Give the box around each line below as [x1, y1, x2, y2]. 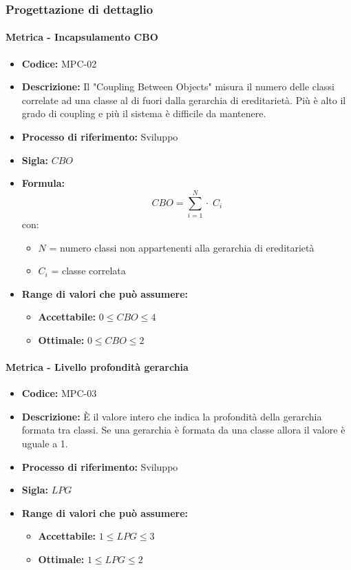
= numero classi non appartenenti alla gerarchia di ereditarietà [49, 240, 315, 254]
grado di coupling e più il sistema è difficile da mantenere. [21, 106, 266, 121]
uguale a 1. [21, 436, 68, 451]
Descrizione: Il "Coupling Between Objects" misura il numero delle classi [21, 79, 334, 94]
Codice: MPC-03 [21, 386, 97, 400]
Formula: [21, 176, 65, 190]
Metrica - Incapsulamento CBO [6, 30, 158, 44]
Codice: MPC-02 [21, 56, 97, 70]
